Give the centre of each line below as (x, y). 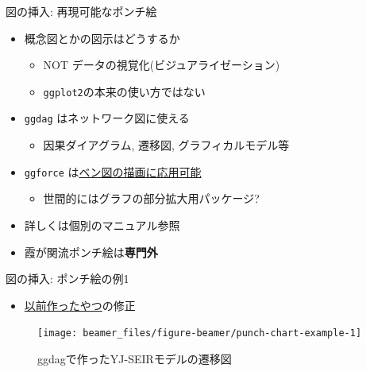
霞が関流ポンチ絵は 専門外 (91, 252)
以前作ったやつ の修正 (80, 305)
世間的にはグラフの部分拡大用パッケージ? (151, 198)
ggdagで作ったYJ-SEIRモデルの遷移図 (135, 358)
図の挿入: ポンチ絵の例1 (67, 279)
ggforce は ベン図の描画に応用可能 (113, 171)
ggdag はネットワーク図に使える (107, 118)
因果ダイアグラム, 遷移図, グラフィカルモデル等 (166, 145)
